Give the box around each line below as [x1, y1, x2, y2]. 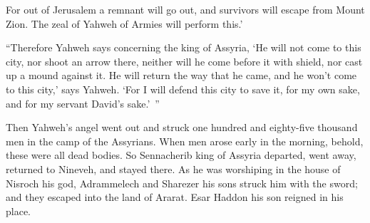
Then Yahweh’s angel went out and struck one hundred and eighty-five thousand [6, 120, 358, 135]
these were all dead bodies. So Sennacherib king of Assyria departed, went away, [6, 147, 356, 162]
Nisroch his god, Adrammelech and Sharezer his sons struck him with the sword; [6, 175, 358, 190]
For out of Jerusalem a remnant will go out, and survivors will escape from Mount [6, 2, 365, 16]
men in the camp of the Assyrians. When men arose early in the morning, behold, [6, 133, 364, 148]
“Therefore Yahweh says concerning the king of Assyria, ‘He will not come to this [6, 40, 361, 55]
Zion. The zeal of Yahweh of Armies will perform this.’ [6, 16, 243, 31]
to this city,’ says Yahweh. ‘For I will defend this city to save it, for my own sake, [6, 81, 360, 96]
